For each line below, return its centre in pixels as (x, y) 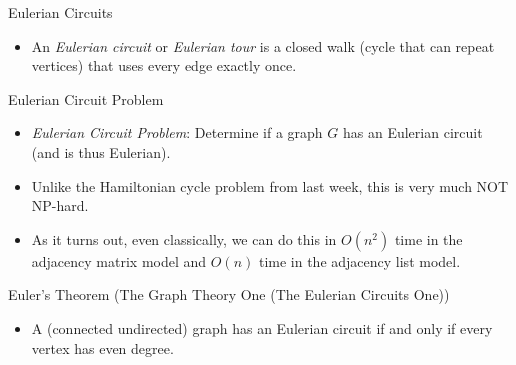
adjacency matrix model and (119, 260)
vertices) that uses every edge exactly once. (164, 65)
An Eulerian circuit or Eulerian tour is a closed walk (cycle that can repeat (263, 45)
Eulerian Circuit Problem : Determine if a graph (177, 132)
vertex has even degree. (102, 347)
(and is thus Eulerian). (101, 151)
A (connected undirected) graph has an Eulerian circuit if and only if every (262, 327)
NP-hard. (60, 205)
